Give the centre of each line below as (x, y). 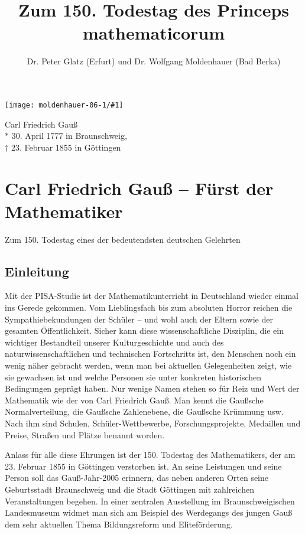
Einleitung (37, 271)
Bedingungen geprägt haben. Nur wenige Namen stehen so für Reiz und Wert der (152, 388)
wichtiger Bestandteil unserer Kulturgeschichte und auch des (114, 342)
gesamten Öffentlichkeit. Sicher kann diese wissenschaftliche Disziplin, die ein (144, 331)
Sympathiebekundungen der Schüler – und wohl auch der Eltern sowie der (139, 319)
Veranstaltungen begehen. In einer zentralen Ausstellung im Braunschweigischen (150, 501)
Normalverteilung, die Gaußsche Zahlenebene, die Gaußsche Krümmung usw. (144, 411)
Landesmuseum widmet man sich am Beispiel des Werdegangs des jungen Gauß (149, 512)
